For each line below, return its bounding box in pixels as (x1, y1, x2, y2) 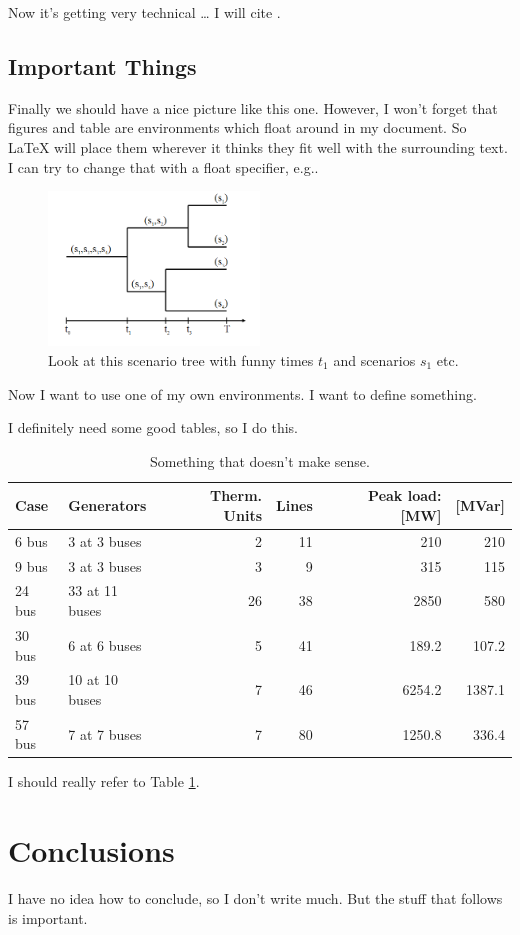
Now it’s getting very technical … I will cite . (8, 2, 281, 22)
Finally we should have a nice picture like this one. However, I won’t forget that (8, 97, 498, 118)
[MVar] (455, 495, 505, 516)
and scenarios (333, 349, 416, 370)
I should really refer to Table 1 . (8, 771, 200, 792)
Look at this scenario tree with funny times (48, 349, 314, 370)
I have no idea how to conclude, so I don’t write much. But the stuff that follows (8, 888, 503, 909)
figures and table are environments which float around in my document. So (8, 117, 467, 138)
